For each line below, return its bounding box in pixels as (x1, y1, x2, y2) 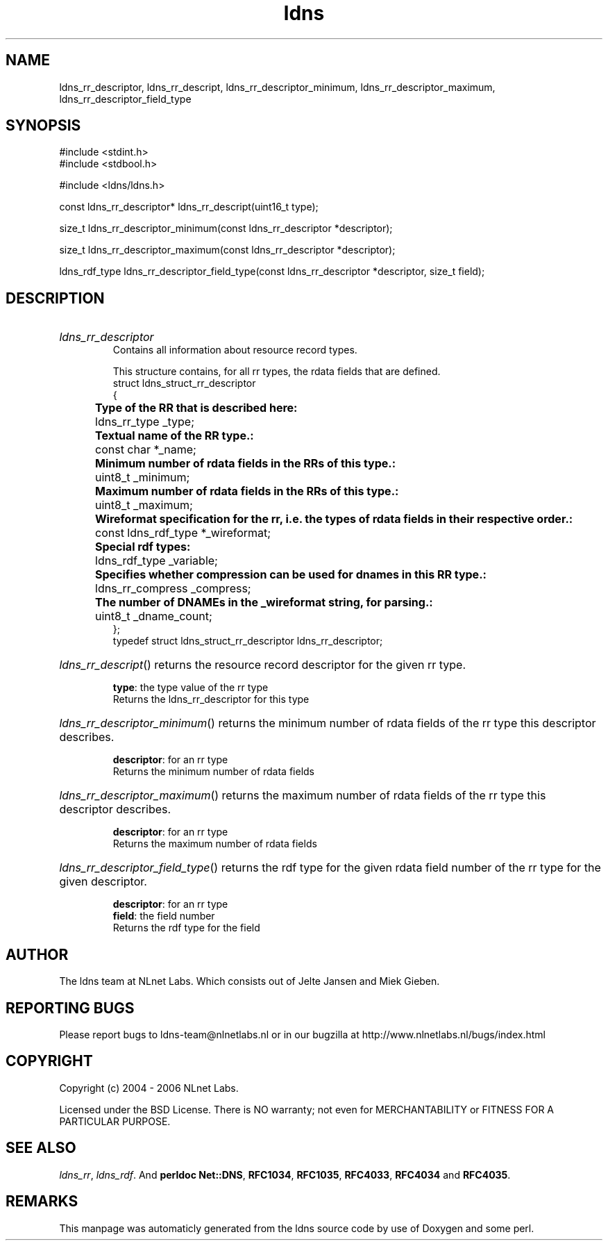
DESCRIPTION (6, 289, 105, 307)
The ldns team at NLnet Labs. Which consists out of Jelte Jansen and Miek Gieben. (59, 975, 440, 988)
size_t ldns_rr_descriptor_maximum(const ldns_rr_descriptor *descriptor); (59, 244, 396, 256)
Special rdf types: (95, 540, 191, 554)
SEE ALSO (6, 1139, 76, 1157)
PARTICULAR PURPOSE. (59, 1115, 171, 1127)
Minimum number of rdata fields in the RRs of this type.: (95, 456, 396, 471)
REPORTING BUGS (6, 999, 135, 1017)
